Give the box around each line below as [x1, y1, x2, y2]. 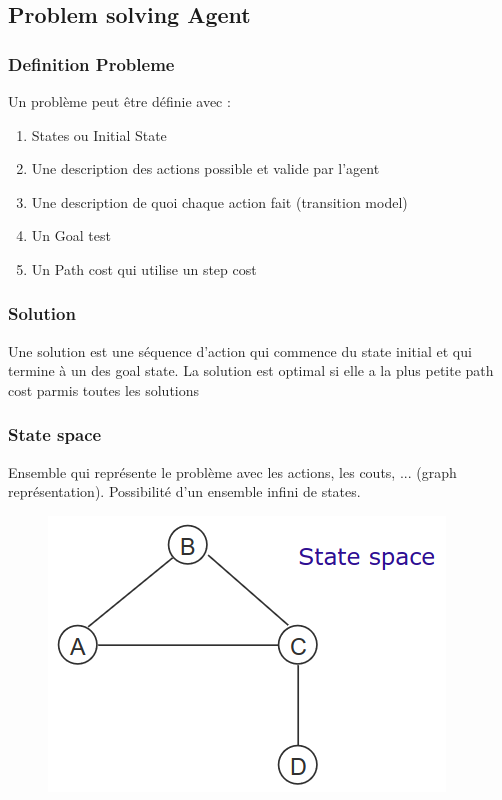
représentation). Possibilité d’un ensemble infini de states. [8, 481, 361, 502]
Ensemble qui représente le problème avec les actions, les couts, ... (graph [8, 461, 457, 482]
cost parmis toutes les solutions [8, 379, 200, 400]
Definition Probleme [8, 51, 175, 76]
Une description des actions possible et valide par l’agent [31, 158, 380, 179]
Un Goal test [31, 225, 111, 246]
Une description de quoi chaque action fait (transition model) [31, 191, 408, 212]
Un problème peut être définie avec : [8, 91, 231, 111]
